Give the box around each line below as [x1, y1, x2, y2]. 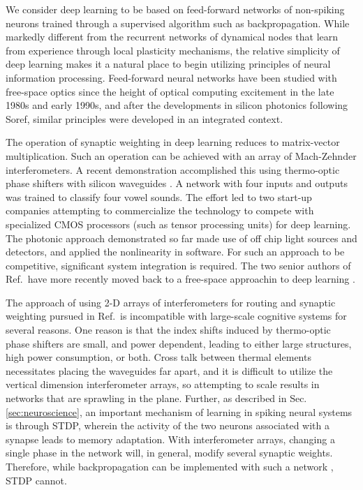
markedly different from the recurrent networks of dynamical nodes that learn [6, 29, 339, 44]
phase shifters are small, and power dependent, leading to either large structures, [6, 336, 352, 350]
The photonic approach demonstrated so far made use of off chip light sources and [6, 230, 357, 245]
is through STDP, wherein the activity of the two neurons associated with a [6, 418, 329, 433]
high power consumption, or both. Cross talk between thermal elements [6, 350, 311, 364]
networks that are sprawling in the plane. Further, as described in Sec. [6, 391, 307, 406]
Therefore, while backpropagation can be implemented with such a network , [6, 459, 334, 473]
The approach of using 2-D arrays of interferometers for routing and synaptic [6, 295, 336, 309]
